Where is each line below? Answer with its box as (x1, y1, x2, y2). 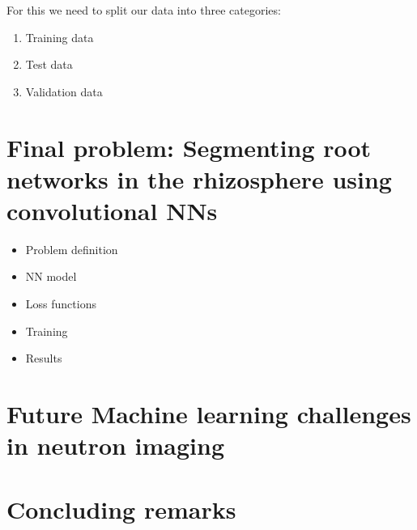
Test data (25, 56, 73, 73)
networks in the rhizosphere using (6, 162, 392, 195)
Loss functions (25, 295, 96, 312)
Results (25, 350, 62, 367)
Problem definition (25, 240, 118, 257)
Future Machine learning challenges (6, 397, 411, 430)
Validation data (25, 83, 103, 100)
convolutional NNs (6, 193, 218, 227)
